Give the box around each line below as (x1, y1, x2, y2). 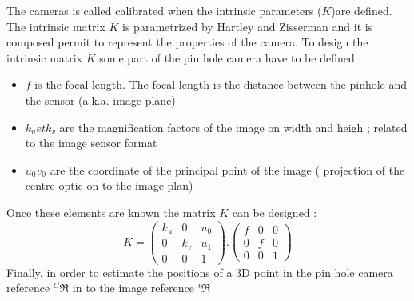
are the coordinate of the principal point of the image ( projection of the (50, 161, 405, 178)
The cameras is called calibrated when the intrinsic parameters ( (6, 2, 322, 18)
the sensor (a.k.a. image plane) (25, 91, 176, 108)
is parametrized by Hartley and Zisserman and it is (122, 18, 373, 34)
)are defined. (331, 2, 392, 18)
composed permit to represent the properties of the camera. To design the (6, 34, 368, 50)
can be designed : (232, 203, 317, 220)
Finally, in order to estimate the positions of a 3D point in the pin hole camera (6, 263, 393, 280)
